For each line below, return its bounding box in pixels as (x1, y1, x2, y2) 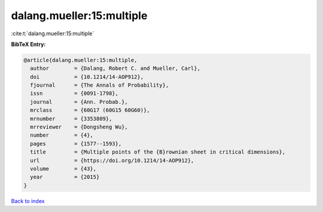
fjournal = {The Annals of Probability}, (30, 82, 169, 89)
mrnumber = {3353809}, (30, 115, 112, 122)
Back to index (11, 197, 45, 204)
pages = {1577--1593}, (30, 140, 122, 147)
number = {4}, (30, 132, 94, 139)
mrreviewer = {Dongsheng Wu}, (30, 124, 128, 131)
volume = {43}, (30, 165, 97, 172)
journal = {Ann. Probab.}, (30, 99, 128, 105)
